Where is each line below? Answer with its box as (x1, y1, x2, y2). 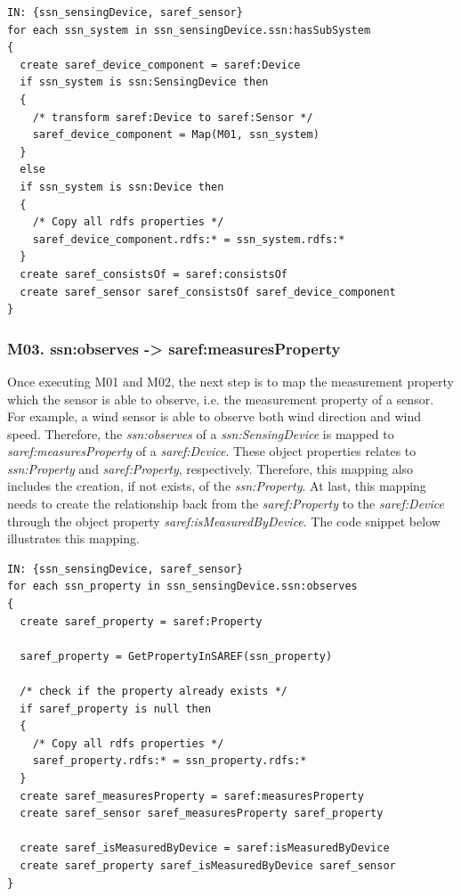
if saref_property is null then (20, 702, 212, 715)
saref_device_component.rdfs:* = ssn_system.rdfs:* (32, 232, 345, 246)
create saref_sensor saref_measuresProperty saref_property (20, 807, 384, 820)
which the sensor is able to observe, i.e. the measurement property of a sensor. (7, 389, 434, 408)
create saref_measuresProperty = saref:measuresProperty (20, 789, 364, 802)
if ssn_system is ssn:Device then (20, 180, 224, 193)
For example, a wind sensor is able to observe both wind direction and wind (7, 407, 422, 426)
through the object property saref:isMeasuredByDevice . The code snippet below (7, 511, 441, 530)
